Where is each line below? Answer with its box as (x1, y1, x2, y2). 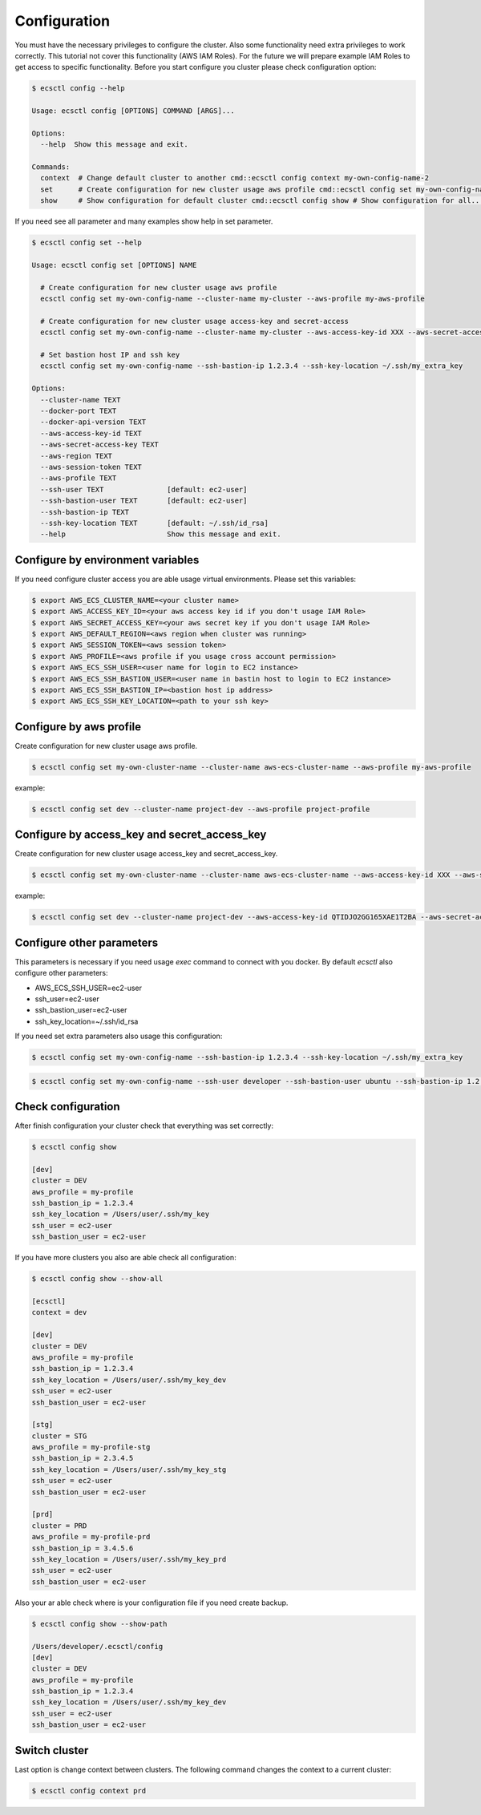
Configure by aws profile (14, 720, 142, 734)
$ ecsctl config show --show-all (31, 1275, 164, 1283)
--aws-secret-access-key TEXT (40, 440, 160, 449)
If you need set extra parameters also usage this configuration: (14, 1031, 223, 1041)
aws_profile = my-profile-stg (31, 1443, 151, 1452)
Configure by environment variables (14, 553, 200, 567)
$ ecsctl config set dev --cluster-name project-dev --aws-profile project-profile (31, 804, 370, 814)
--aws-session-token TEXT (40, 463, 142, 471)
